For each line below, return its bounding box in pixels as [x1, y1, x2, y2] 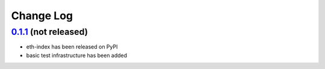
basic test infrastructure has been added [26, 52, 128, 59]
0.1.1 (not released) [11, 26, 88, 37]
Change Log [11, 9, 73, 22]
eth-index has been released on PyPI [26, 43, 118, 50]
